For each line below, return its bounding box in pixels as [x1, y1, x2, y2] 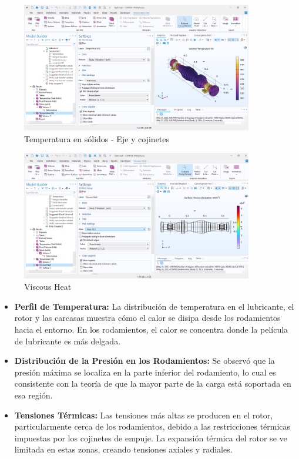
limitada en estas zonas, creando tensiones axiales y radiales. [14, 443, 233, 455]
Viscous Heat [24, 280, 72, 293]
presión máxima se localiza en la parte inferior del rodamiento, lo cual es [14, 366, 276, 378]
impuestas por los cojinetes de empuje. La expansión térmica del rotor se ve [14, 431, 287, 444]
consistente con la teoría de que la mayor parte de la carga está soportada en [14, 377, 291, 390]
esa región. [14, 388, 53, 401]
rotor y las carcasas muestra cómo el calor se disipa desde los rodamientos [14, 311, 281, 324]
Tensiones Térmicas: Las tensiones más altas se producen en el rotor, [14, 408, 273, 421]
